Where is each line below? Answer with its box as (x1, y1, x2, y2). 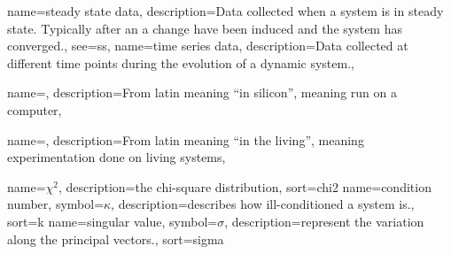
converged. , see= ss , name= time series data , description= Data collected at (7, 36, 408, 55)
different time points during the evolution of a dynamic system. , (7, 53, 354, 72)
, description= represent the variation (224, 212, 424, 230)
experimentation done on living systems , (7, 148, 226, 166)
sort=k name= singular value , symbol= (7, 212, 218, 230)
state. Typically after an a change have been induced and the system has (7, 19, 402, 37)
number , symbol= (7, 195, 105, 213)
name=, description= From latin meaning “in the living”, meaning (7, 130, 364, 149)
